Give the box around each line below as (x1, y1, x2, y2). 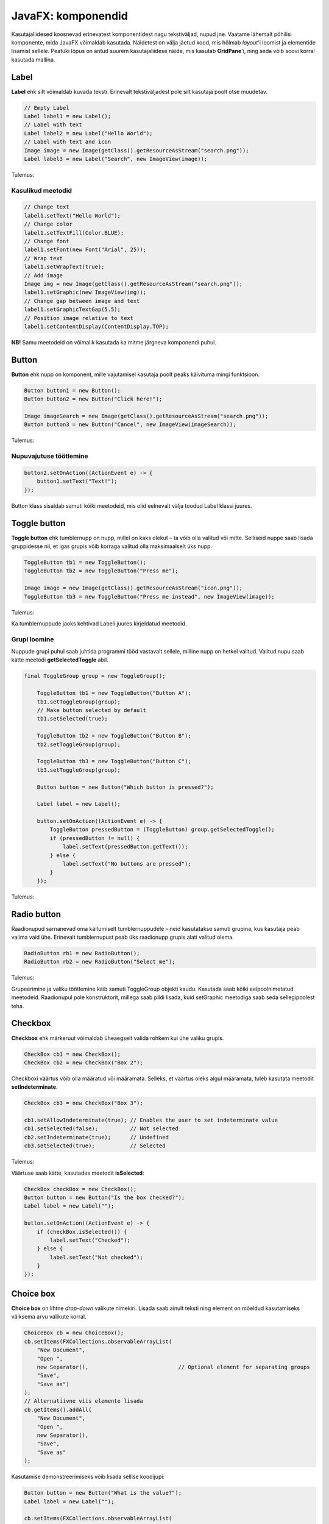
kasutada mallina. (11, 55, 55, 63)
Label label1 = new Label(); (24, 113, 111, 119)
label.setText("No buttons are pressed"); (62, 860, 191, 867)
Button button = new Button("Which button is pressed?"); (37, 783, 214, 791)
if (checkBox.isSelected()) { (37, 1228, 127, 1235)
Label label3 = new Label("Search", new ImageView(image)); (24, 155, 208, 162)
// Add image (24, 272, 63, 279)
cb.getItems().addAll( (24, 1406, 92, 1413)
